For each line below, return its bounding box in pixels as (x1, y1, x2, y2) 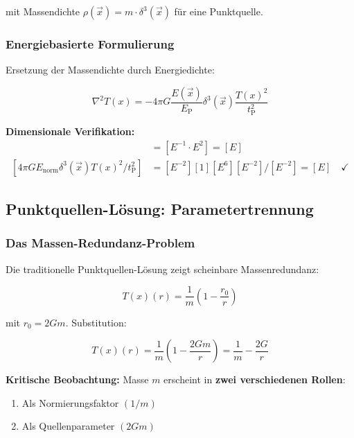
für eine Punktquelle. (174, 4, 263, 18)
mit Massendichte (6, 4, 80, 18)
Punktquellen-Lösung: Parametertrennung (6, 198, 314, 219)
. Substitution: (65, 315, 127, 329)
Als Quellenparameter (21, 419, 115, 433)
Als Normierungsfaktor (21, 395, 119, 410)
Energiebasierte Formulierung (6, 35, 175, 52)
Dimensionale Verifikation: (6, 123, 135, 138)
